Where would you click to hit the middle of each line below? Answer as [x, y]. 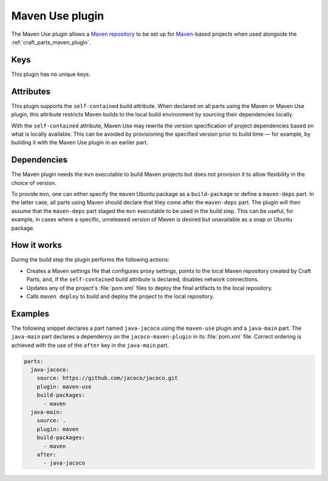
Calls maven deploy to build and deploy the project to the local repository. [120, 297]
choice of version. [34, 183]
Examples [30, 313]
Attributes [31, 91]
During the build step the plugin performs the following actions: [91, 260]
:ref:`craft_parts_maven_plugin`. [51, 42]
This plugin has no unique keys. [51, 74]
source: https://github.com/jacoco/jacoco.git [108, 378]
